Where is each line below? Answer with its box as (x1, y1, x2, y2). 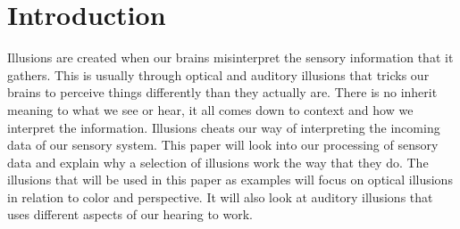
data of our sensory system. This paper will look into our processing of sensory (7, 135, 439, 154)
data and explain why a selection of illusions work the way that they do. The (7, 152, 429, 171)
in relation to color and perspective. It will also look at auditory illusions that (7, 187, 433, 206)
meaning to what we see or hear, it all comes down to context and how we (7, 100, 414, 119)
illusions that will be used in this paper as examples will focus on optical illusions (7, 170, 453, 189)
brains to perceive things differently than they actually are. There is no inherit (7, 83, 438, 102)
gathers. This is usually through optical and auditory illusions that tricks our (7, 65, 430, 84)
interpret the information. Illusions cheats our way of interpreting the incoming (7, 118, 440, 136)
